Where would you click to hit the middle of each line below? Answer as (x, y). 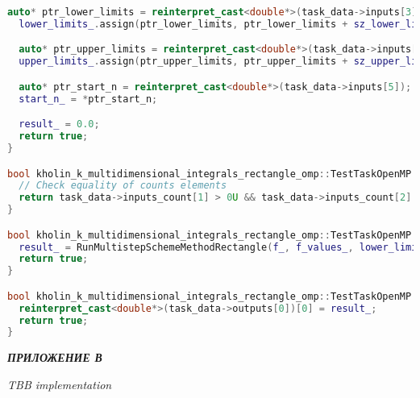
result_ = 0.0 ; (59, 124)
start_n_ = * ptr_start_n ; (88, 99)
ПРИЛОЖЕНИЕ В (55, 357)
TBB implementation (60, 384)
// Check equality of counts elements (123, 186)
